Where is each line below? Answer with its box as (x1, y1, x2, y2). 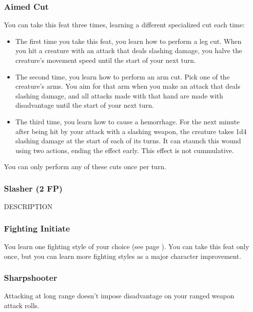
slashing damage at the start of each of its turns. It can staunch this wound (15, 136, 241, 146)
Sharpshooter (4, 272, 58, 284)
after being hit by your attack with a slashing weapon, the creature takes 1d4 (15, 126, 247, 136)
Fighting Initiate (4, 222, 70, 234)
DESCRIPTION (4, 201, 53, 212)
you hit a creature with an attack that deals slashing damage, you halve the (15, 45, 242, 56)
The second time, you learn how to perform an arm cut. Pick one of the (15, 71, 230, 81)
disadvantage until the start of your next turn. (15, 100, 154, 110)
